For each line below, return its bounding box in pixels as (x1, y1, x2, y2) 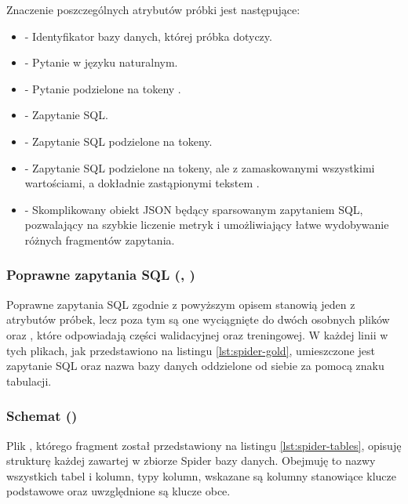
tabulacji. (6, 372, 52, 389)
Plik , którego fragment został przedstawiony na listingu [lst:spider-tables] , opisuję (6, 437, 402, 453)
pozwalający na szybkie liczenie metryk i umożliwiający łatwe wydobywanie (24, 216, 389, 233)
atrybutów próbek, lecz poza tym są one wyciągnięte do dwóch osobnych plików (6, 311, 390, 328)
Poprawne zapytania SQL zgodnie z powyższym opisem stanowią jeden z (6, 296, 355, 312)
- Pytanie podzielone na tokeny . (24, 80, 181, 96)
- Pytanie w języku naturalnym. (24, 54, 178, 71)
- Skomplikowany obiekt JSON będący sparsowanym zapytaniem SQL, (24, 201, 363, 217)
